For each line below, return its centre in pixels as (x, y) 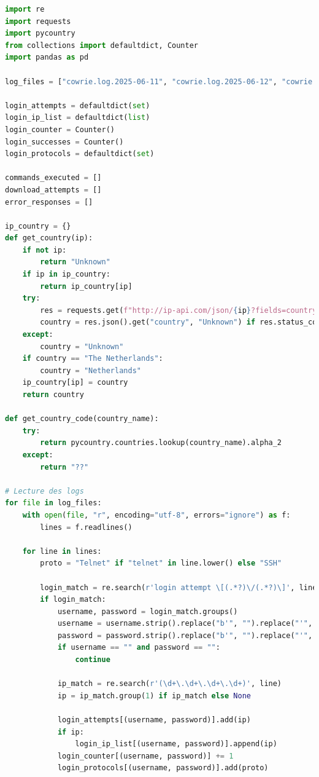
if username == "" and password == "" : (139, 648)
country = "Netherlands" (90, 370)
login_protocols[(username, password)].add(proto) (163, 768)
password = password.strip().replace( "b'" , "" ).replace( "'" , (185, 635)
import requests (38, 21)
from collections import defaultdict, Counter (102, 45)
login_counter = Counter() (60, 129)
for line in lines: (62, 551)
